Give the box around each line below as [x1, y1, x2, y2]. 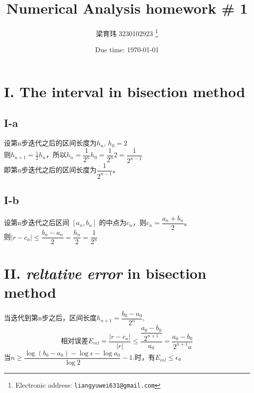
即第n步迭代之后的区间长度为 [4, 165, 97, 175]
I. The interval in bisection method [4, 81, 245, 101]
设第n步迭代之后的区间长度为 [4, 138, 97, 148]
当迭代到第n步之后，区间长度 [4, 312, 97, 323]
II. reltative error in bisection [4, 263, 207, 283]
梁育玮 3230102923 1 [96, 27, 158, 38]
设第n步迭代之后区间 [4, 217, 69, 228]
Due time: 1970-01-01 [95, 44, 159, 55]
